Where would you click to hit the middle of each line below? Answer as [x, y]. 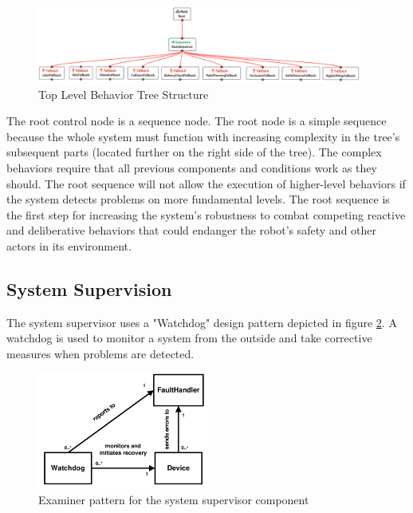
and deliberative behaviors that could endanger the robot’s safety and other [192, 230]
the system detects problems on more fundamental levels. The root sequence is [198, 199]
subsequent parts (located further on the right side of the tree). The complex [194, 152]
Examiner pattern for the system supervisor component [174, 499]
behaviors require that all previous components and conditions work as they [192, 167]
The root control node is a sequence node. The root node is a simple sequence [197, 121]
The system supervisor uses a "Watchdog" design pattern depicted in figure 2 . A [202, 322]
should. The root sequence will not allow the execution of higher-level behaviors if [206, 183]
